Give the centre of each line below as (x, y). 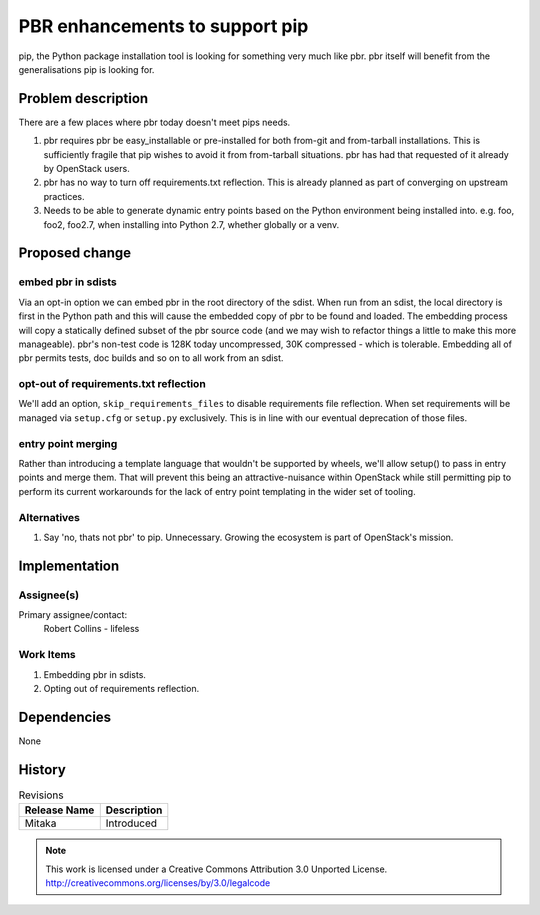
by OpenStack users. (86, 169)
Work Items (47, 655)
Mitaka (40, 823)
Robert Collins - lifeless (91, 629)
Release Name (59, 810)
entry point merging (68, 443)
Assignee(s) (49, 595)
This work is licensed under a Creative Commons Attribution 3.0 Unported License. (216, 869)
